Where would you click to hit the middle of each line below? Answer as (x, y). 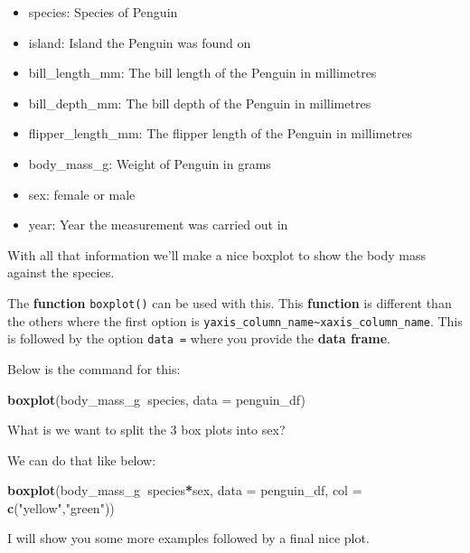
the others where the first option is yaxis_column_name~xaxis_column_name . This (235, 320)
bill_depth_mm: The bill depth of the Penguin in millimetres (200, 103)
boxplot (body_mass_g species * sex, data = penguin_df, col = (185, 490)
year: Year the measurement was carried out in (158, 225)
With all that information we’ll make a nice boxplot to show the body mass (217, 254)
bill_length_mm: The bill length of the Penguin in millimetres (202, 73)
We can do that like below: (82, 459)
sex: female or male (82, 194)
